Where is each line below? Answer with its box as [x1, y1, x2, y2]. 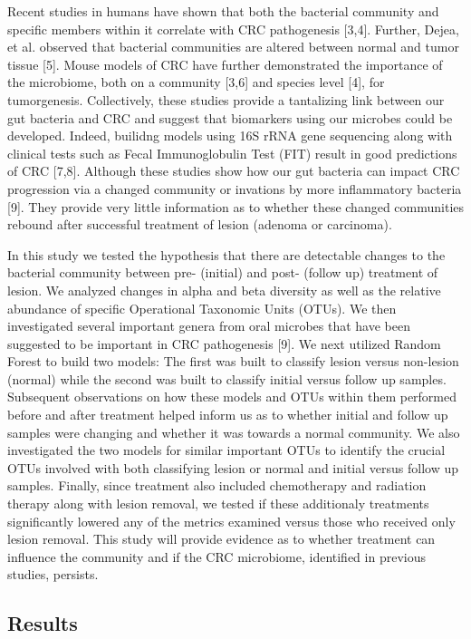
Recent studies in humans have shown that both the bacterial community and [7, 2, 439, 20]
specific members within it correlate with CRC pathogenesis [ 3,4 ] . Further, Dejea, [7, 19, 459, 38]
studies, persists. [7, 565, 99, 584]
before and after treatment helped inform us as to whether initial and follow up [7, 405, 448, 424]
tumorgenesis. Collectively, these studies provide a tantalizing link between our [7, 90, 445, 109]
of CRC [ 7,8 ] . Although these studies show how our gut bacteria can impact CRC [7, 161, 460, 180]
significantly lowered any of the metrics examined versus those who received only [7, 511, 456, 530]
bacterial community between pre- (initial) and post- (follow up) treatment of [7, 263, 438, 282]
